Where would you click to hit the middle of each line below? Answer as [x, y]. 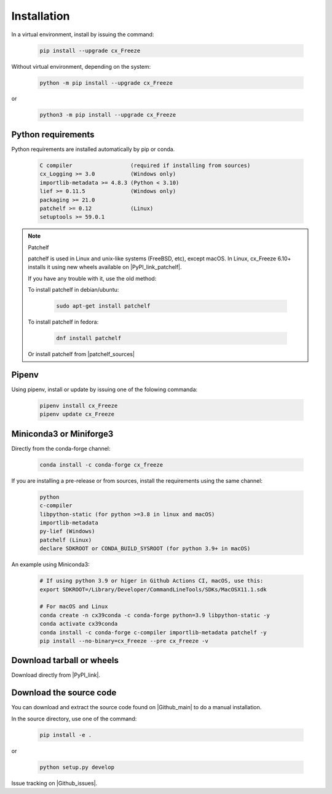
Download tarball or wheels [65, 660]
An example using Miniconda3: [50, 564]
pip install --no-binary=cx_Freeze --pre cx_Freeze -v [124, 641]
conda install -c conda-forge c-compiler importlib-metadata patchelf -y [153, 632]
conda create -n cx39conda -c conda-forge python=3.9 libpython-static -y [155, 615]
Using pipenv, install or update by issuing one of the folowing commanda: [105, 389]
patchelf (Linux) [66, 540]
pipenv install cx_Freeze [79, 406]
